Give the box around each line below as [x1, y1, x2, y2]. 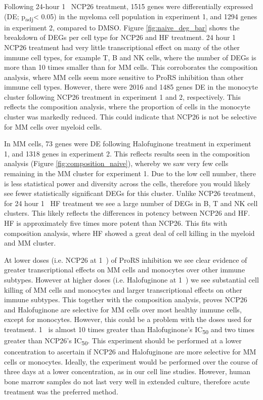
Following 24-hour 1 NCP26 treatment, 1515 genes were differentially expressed [4, 1, 253, 11]
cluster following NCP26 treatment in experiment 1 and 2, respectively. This [4, 91, 241, 102]
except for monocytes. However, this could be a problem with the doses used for [4, 314, 252, 325]
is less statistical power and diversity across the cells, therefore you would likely [4, 178, 250, 188]
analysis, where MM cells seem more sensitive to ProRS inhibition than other [4, 71, 244, 82]
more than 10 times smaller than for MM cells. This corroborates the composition [4, 62, 258, 72]
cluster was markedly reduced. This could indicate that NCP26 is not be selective [4, 111, 257, 122]
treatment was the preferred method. [4, 386, 118, 396]
